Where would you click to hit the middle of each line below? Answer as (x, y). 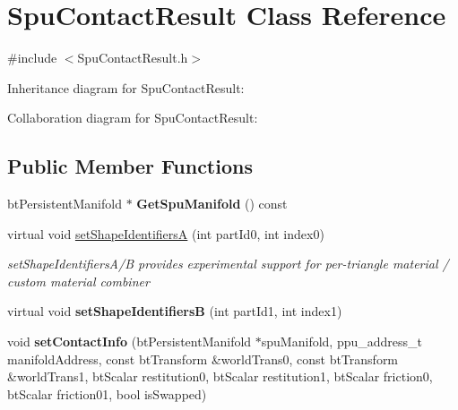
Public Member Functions (130, 166)
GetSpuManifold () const (212, 204)
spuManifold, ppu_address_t (341, 342)
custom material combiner (78, 281)
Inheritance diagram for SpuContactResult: (126, 87)
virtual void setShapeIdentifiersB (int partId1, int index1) (175, 311)
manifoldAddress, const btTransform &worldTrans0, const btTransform (203, 359)
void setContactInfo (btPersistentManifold (130, 342)
